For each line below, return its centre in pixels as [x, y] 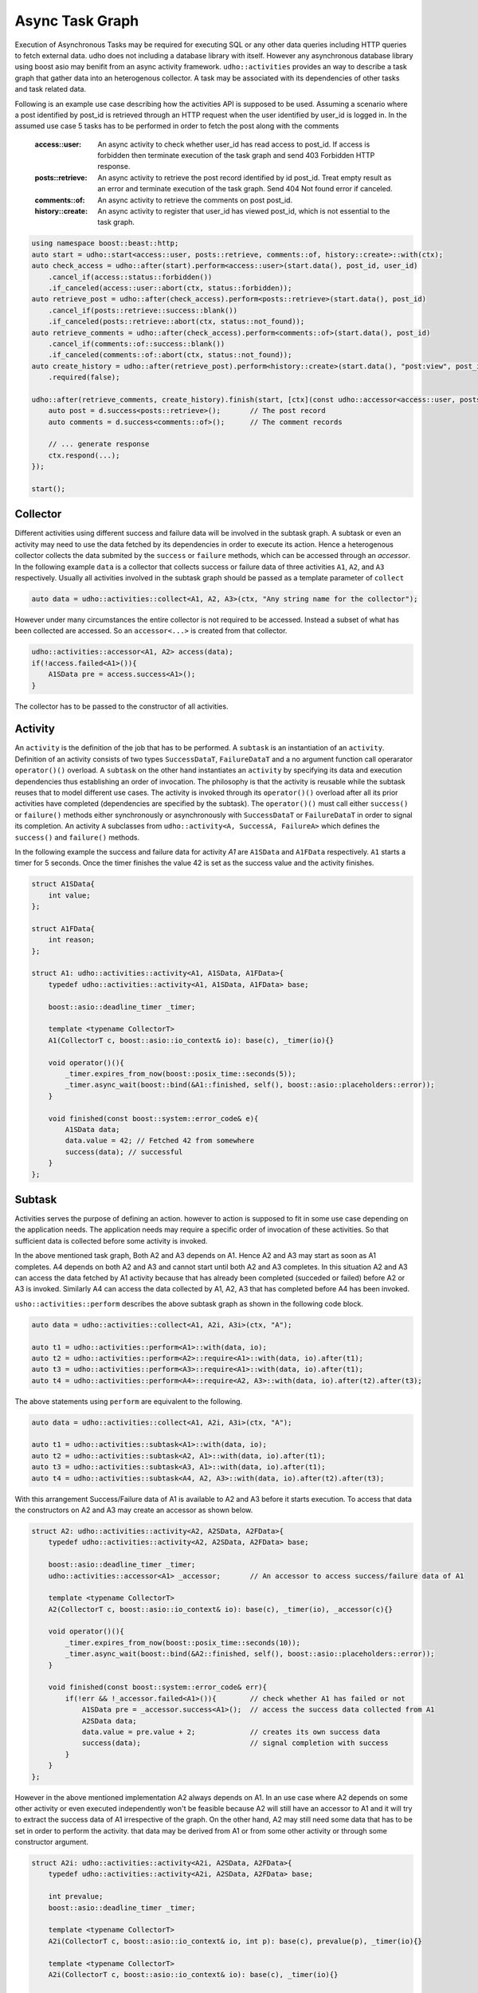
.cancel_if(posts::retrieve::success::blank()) [143, 310]
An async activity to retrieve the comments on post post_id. [195, 200]
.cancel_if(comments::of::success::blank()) [137, 344]
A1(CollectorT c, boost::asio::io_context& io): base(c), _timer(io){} [191, 1040]
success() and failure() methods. [77, 837]
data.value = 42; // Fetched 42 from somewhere [160, 1141]
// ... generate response [99, 444]
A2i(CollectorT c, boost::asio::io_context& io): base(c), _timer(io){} [193, 1974]
